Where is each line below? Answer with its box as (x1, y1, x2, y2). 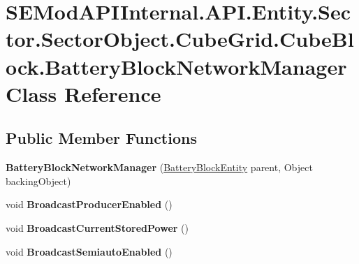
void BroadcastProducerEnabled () (6, 197, 173, 212)
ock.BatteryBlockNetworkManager (6, 52, 347, 80)
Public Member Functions (6, 127, 197, 149)
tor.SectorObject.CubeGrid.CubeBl (6, 24, 354, 53)
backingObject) (6, 173, 71, 188)
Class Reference (6, 79, 161, 108)
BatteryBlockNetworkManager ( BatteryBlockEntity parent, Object (6, 160, 313, 175)
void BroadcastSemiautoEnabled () (6, 244, 173, 258)
